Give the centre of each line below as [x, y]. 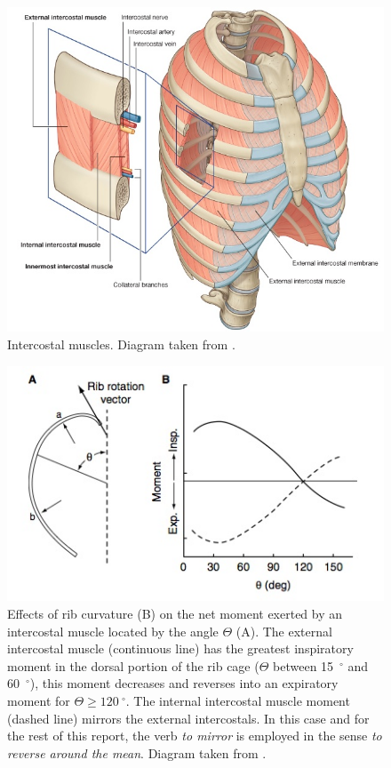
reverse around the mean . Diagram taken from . [137, 752]
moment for [39, 700]
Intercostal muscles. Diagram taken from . [121, 344]
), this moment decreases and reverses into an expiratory [184, 683]
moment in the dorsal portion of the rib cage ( [133, 665]
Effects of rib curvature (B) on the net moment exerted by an [175, 614]
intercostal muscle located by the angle [113, 631]
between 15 [303, 665]
